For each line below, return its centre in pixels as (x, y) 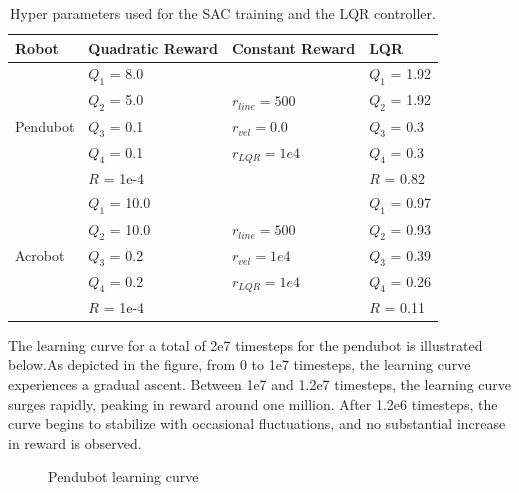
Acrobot (40, 254)
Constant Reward (293, 47)
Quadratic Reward (153, 47)
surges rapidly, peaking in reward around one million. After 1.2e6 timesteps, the (253, 403)
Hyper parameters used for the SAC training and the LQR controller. (223, 13)
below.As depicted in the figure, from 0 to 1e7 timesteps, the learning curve (239, 364)
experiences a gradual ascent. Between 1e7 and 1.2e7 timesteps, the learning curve (260, 383)
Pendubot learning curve (123, 476)
